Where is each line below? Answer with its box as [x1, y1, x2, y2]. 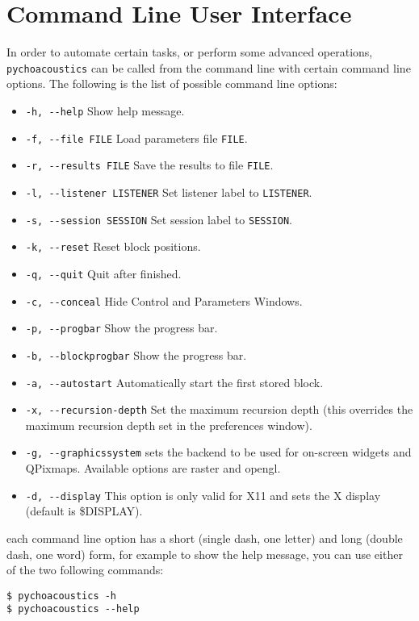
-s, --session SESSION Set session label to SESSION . [25, 210, 292, 227]
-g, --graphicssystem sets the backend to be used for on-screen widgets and [25, 444, 412, 461]
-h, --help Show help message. [25, 102, 185, 119]
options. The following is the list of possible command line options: [6, 75, 337, 92]
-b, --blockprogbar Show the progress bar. [25, 346, 247, 363]
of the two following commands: [6, 561, 164, 578]
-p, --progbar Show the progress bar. [25, 319, 218, 336]
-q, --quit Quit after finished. [25, 265, 182, 281]
